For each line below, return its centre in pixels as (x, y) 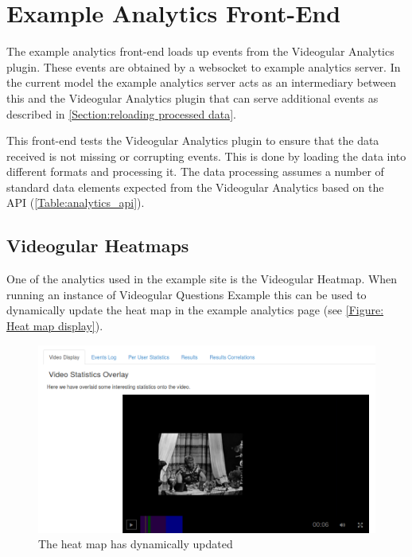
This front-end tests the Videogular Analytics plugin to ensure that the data (193, 140)
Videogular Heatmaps (98, 245)
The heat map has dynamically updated (136, 544)
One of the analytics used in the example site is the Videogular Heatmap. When (202, 279)
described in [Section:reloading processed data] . (121, 113)
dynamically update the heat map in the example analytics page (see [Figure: (195, 310)
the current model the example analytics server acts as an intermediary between (202, 82)
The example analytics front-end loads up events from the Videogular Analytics (200, 51)
